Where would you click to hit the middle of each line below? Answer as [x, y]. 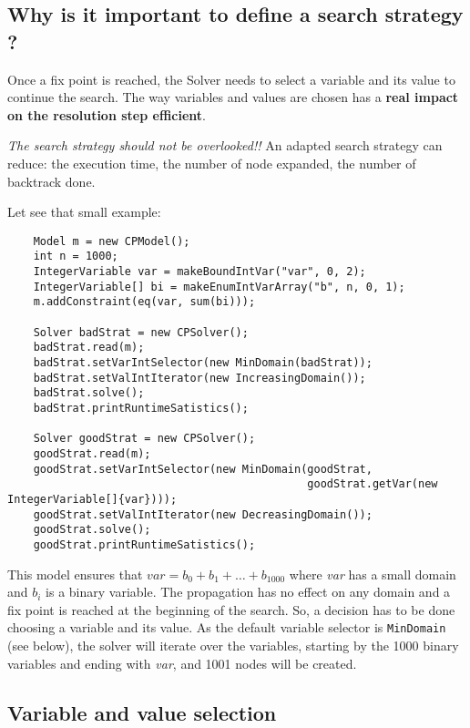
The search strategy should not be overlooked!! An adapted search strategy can [225, 145]
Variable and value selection [142, 712]
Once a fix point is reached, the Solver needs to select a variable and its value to [231, 79]
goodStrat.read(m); [92, 453]
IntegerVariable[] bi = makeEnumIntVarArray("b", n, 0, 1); [219, 287]
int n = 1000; [76, 256]
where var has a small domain [373, 574]
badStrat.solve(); [89, 393]
